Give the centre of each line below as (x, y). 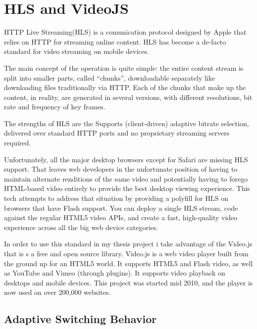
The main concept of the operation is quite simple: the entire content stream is (124, 68)
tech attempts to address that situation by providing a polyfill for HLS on (116, 198)
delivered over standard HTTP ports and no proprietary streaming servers (117, 133)
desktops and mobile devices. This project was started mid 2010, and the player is (128, 282)
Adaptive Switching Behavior (80, 319)
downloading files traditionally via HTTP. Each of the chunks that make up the (125, 87)
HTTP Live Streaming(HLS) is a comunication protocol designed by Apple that (125, 32)
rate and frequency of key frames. (55, 107)
